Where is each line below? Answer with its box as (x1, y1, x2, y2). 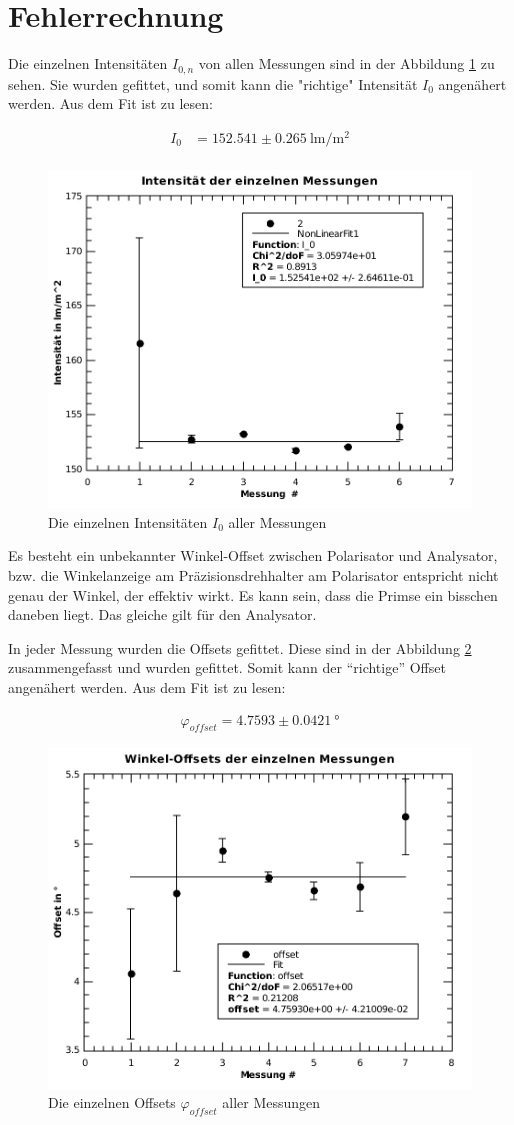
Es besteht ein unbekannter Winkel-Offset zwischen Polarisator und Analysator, (8, 545, 498, 566)
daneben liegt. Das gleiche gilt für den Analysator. (8, 604, 317, 625)
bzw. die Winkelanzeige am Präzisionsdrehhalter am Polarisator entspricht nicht (8, 564, 499, 585)
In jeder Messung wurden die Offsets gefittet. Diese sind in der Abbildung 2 (8, 637, 472, 658)
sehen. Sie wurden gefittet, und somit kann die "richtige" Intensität (8, 73, 418, 94)
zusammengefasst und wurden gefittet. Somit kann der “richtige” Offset (8, 657, 446, 678)
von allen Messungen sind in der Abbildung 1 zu (198, 53, 495, 74)
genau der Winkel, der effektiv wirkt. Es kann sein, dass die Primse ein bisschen (8, 584, 498, 605)
